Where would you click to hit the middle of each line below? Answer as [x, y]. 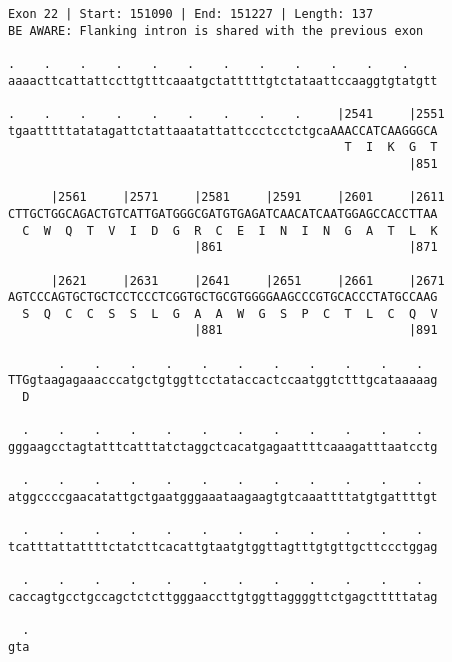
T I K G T [391, 147]
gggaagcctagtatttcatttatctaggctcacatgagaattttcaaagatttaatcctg [223, 447]
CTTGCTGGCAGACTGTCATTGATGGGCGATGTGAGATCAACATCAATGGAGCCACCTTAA [223, 213]
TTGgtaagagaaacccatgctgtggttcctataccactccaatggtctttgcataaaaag [223, 380]
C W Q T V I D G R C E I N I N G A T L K [230, 230]
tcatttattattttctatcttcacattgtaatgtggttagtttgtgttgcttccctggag [223, 547]
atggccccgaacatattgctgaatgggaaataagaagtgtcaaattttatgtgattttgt [223, 497]
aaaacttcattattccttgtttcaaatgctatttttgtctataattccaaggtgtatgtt [223, 80]
